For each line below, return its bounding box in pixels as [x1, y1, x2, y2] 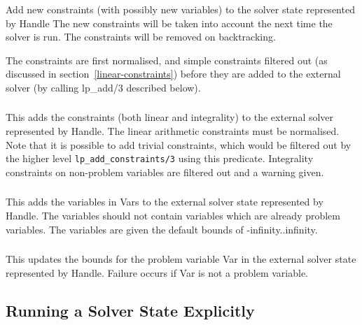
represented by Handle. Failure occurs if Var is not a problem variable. [6, 265, 308, 280]
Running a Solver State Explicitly [6, 299, 255, 321]
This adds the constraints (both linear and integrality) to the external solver [6, 110, 334, 124]
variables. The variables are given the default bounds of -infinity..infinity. [6, 222, 318, 236]
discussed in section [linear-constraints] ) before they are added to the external [6, 66, 341, 81]
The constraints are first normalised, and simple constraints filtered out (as [6, 52, 328, 67]
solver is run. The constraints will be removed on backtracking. [6, 29, 276, 44]
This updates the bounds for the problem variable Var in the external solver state [6, 252, 356, 266]
